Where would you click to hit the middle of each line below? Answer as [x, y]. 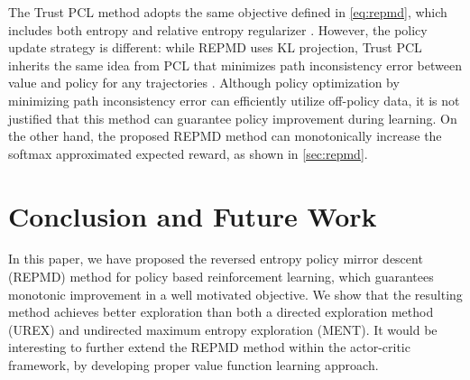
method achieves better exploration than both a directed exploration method [221, 312]
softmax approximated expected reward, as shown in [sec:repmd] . [188, 153]
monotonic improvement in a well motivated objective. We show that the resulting [235, 294]
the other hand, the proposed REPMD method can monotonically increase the [225, 136]
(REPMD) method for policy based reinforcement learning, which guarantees [221, 277]
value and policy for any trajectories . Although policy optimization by [204, 83]
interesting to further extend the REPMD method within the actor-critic [209, 347]
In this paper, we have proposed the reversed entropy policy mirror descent [216, 259]
